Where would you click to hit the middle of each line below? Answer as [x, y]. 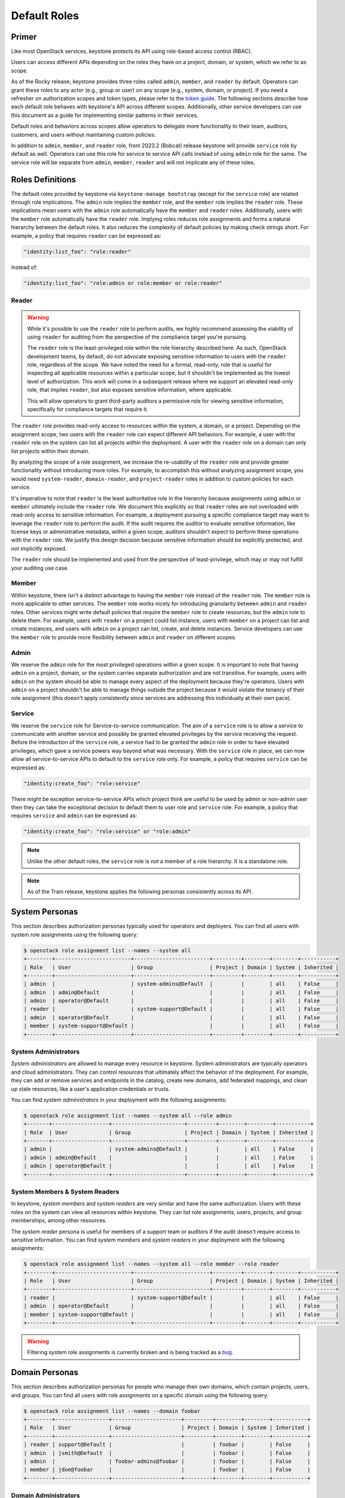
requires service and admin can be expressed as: [74, 816]
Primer [24, 37]
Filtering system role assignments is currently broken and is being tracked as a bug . [130, 1352]
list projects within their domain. [50, 451]
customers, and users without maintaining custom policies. [84, 134]
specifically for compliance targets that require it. [88, 409]
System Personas [45, 912]
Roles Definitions [44, 179]
